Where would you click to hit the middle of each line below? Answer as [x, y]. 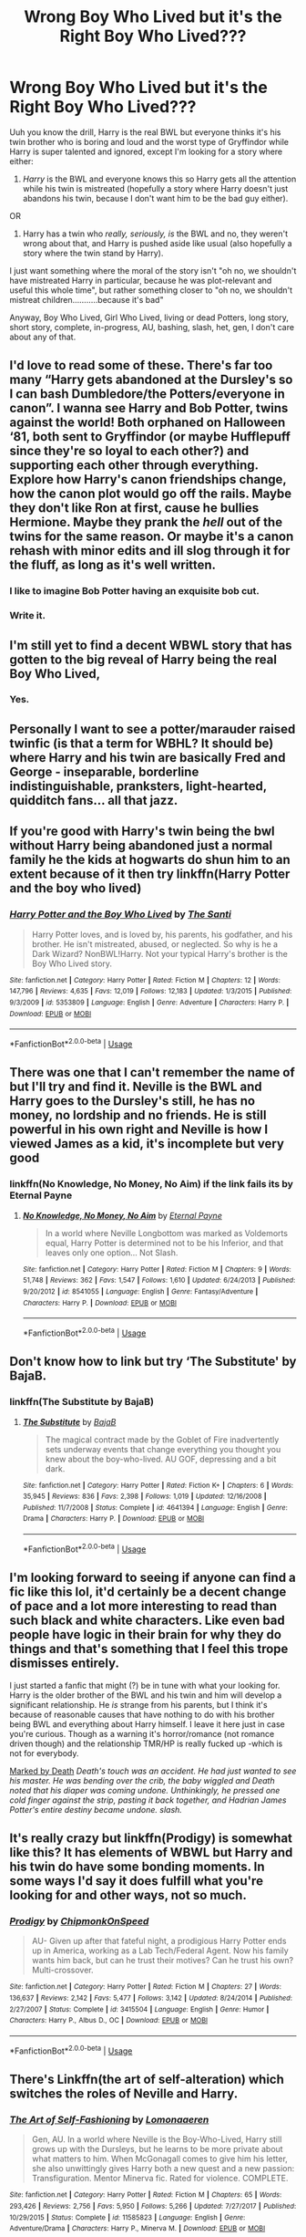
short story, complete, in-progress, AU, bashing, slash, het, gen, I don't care [152, 327]
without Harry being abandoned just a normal [141, 846]
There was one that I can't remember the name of [153, 1072]
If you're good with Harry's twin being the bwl [142, 832]
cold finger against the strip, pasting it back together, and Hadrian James [148, 1800]
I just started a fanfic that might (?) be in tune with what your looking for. [145, 1685]
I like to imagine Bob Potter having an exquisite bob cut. [134, 591]
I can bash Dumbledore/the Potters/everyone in [147, 394]
